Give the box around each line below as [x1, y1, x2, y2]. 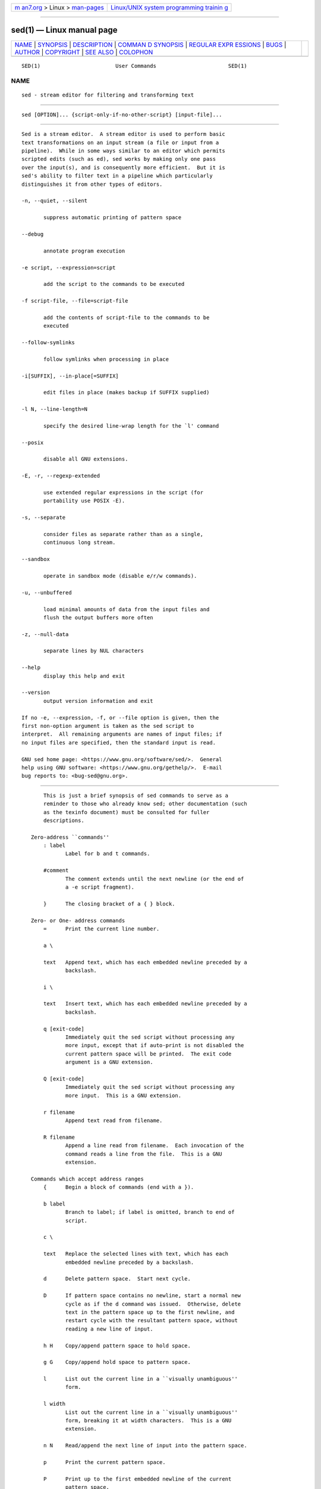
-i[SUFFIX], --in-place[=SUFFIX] [21, 372, 119, 379]
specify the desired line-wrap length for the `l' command [43, 422, 219, 429]
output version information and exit [43, 697, 154, 704]
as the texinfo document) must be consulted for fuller [43, 809, 210, 815]
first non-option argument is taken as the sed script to [21, 722, 194, 729]
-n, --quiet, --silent [21, 197, 88, 204]
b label [43, 1200, 66, 1207]
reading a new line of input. [65, 1325, 154, 1332]
